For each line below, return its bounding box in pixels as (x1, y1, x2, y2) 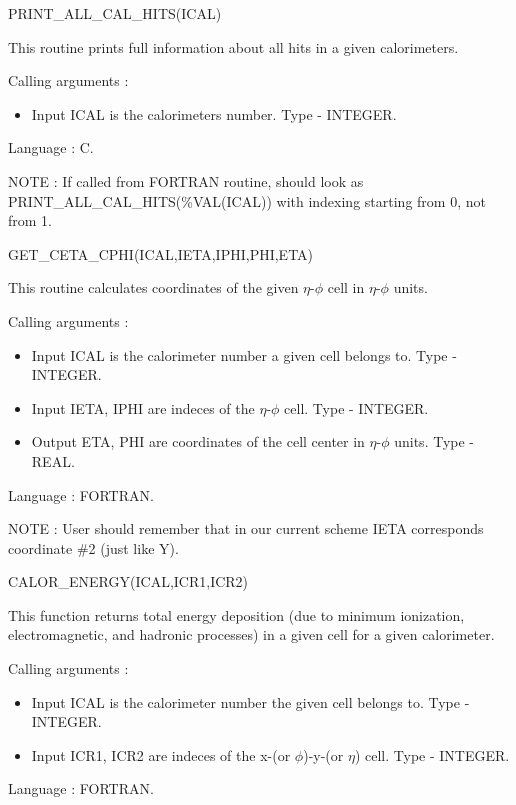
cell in (327, 277, 365, 298)
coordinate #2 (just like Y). (8, 537, 179, 558)
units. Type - (394, 431, 475, 452)
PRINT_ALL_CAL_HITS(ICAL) (8, 3, 222, 23)
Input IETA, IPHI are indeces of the (31, 397, 255, 418)
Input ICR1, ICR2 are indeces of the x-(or (31, 744, 291, 765)
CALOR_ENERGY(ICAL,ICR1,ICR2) (8, 571, 249, 592)
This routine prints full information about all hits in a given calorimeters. (8, 36, 459, 57)
